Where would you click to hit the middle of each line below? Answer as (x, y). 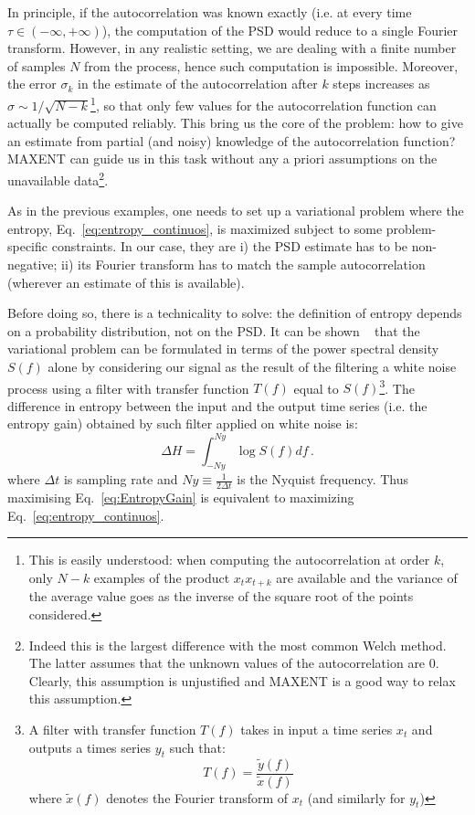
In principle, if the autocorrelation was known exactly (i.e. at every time (210, 12)
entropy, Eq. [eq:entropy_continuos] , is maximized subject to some (195, 228)
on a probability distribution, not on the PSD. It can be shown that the (214, 330)
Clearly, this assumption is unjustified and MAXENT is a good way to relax (242, 680)
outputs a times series (90, 747)
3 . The (397, 386)
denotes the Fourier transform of (197, 797)
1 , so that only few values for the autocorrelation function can (264, 103)
